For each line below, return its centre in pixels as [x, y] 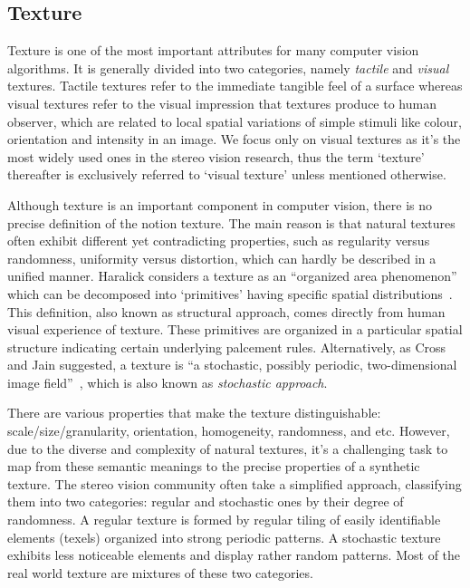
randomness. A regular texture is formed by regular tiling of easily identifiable [224, 520]
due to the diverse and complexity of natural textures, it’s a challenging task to [228, 448]
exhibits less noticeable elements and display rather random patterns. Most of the [234, 555]
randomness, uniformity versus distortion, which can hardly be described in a [222, 258]
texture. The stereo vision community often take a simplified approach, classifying [235, 483]
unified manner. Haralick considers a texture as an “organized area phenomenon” [232, 276]
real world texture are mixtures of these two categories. [160, 572]
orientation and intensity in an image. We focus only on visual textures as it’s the [234, 139]
